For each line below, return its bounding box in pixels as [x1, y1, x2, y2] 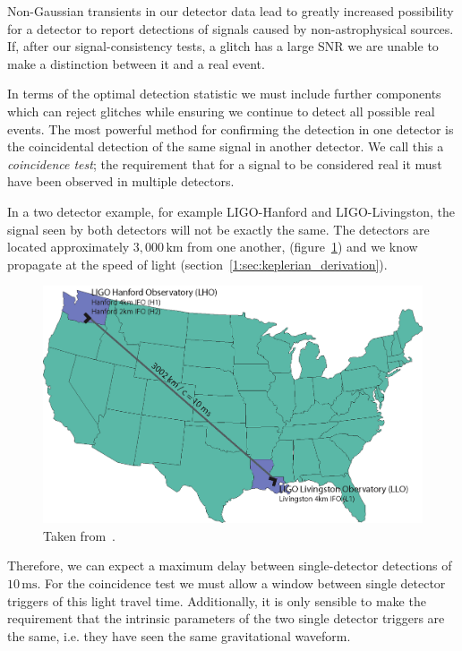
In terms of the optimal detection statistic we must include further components [7, 84, 441, 103]
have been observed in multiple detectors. [7, 172, 235, 191]
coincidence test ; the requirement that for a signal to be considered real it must [7, 154, 442, 173]
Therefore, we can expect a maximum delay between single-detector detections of [7, 556, 452, 575]
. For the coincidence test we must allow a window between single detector [37, 573, 446, 592]
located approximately [7, 237, 130, 256]
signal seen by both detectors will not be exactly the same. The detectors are [7, 219, 430, 238]
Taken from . [43, 526, 115, 544]
